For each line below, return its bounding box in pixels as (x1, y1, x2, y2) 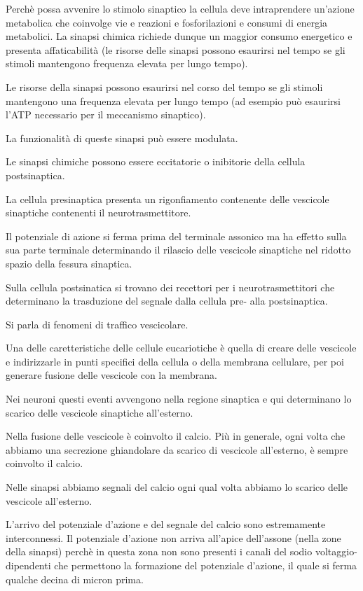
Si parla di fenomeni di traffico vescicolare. (6, 317, 189, 331)
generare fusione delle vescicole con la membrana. (6, 368, 218, 382)
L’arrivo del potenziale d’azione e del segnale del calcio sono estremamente (6, 517, 326, 531)
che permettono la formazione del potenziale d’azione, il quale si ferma (54, 558, 357, 572)
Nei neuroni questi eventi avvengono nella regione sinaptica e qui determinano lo (6, 391, 352, 406)
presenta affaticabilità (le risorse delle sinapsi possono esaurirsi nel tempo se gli (6, 42, 345, 57)
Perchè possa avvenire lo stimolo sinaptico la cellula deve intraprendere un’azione (6, 1, 355, 15)
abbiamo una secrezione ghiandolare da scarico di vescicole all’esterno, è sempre (6, 442, 348, 457)
